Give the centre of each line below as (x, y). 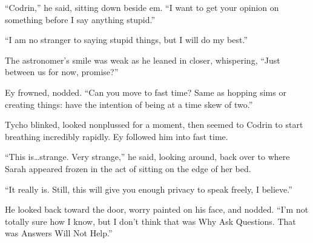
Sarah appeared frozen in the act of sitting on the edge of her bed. (128, 168)
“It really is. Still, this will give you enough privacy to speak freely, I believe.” (149, 189)
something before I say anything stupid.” (80, 19)
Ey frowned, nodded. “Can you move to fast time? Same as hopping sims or (146, 92)
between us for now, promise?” (62, 72)
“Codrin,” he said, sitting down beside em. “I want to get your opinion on (142, 7)
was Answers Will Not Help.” (59, 233)
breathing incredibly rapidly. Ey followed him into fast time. (117, 136)
